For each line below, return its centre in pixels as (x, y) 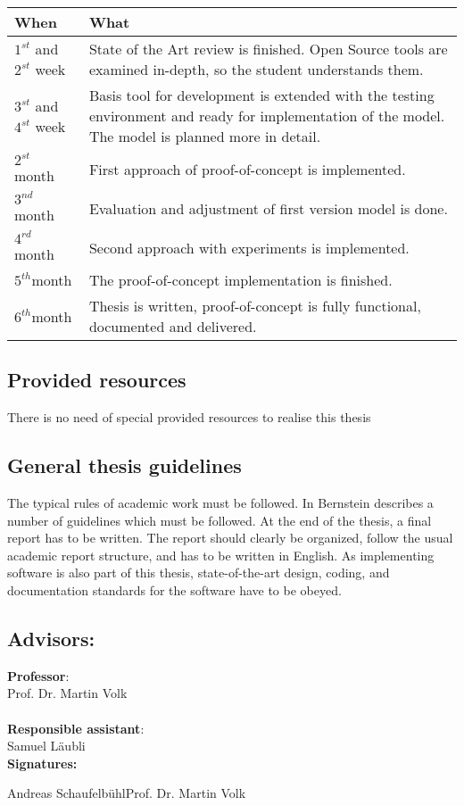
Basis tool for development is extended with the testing (261, 95)
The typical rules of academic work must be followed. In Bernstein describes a (220, 502)
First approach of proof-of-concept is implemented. (247, 169)
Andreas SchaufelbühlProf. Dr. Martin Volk (127, 793)
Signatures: (42, 763)
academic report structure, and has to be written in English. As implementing (221, 555)
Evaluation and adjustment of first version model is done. (268, 208)
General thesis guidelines (124, 465)
